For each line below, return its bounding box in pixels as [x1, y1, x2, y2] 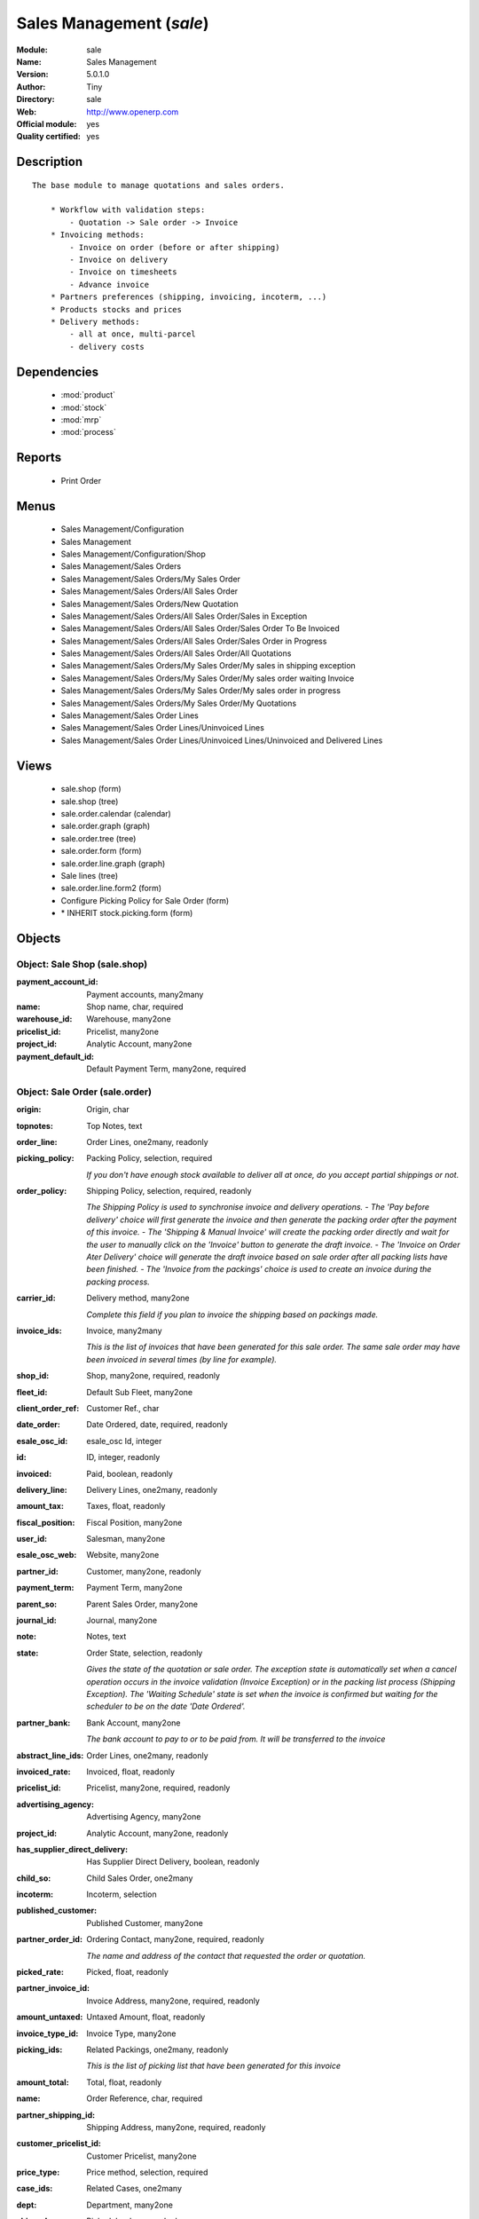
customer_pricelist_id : [16, 2138, 102, 2149]
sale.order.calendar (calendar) [60, 808, 172, 818]
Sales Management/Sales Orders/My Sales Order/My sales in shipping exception [60, 660, 357, 671]
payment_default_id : [16, 1051, 95, 1062]
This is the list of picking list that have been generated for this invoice [86, 2060, 342, 2072]
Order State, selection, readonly [86, 1647, 203, 1658]
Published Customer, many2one [86, 1917, 203, 1928]
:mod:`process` [60, 427, 117, 438]
